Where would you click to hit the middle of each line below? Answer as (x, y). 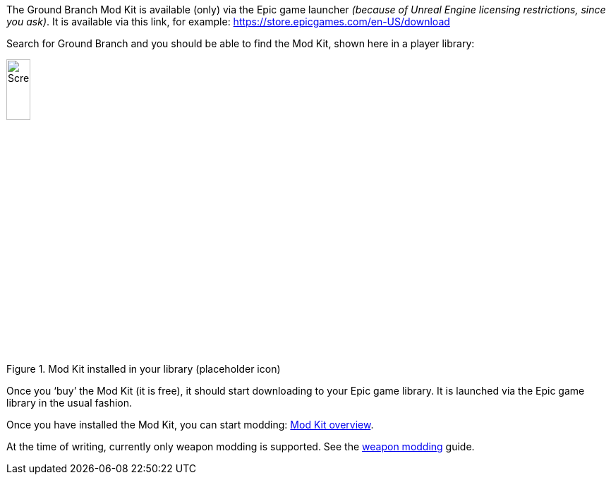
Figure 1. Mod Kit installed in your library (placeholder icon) (144, 369)
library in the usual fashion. (69, 403)
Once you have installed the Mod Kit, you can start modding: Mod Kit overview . (190, 425)
